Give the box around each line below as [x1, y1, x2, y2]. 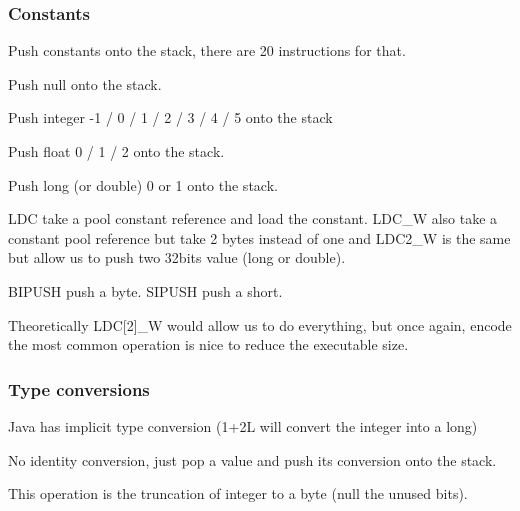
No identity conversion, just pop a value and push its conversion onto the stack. [8, 449, 497, 470]
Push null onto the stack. [8, 73, 162, 94]
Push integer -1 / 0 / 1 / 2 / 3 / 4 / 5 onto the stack [8, 107, 333, 128]
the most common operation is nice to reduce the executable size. [8, 334, 409, 355]
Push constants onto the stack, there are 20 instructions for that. [8, 40, 406, 61]
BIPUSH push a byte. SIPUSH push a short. [8, 280, 283, 301]
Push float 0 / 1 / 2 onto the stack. [8, 141, 225, 161]
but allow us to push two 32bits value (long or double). [8, 247, 346, 268]
